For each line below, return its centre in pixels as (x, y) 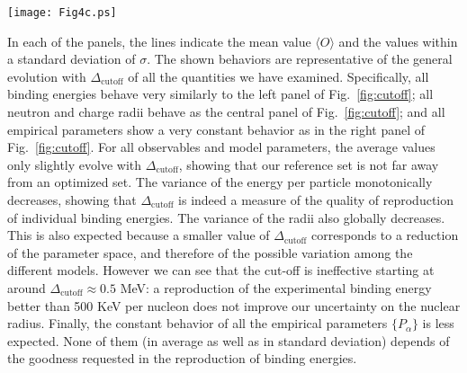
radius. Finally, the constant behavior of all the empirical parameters (198, 323)
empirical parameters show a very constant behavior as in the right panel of (216, 129)
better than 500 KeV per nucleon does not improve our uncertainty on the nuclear (234, 305)
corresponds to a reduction (385, 235)
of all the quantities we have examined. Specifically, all (278, 76)
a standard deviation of (72, 59)
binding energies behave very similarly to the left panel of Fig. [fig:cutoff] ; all (220, 94)
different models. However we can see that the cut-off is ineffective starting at (221, 270)
